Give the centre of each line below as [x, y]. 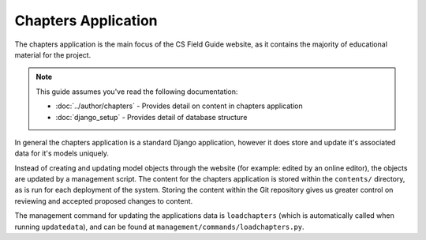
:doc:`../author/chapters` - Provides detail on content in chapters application [179, 106]
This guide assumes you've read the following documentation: [137, 92]
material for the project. [53, 54]
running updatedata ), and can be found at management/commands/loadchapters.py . [159, 227]
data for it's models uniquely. [62, 153]
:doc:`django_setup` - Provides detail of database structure [151, 117]
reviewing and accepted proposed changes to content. [104, 201]
